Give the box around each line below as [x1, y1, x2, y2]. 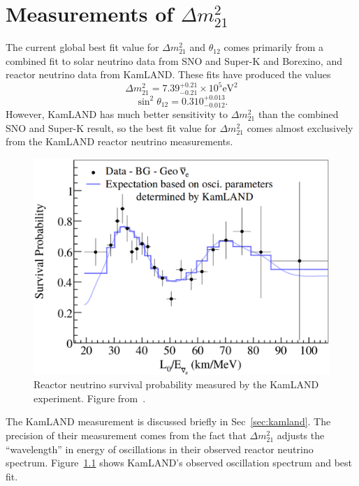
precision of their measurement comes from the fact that [6, 427, 247, 442]
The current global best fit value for [6, 40, 159, 54]
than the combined [258, 107, 339, 121]
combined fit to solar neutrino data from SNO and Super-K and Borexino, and [6, 53, 342, 68]
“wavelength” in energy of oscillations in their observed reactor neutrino [6, 441, 314, 456]
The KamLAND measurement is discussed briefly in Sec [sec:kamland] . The [6, 414, 331, 429]
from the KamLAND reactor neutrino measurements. [6, 134, 233, 149]
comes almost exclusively [247, 120, 353, 135]
